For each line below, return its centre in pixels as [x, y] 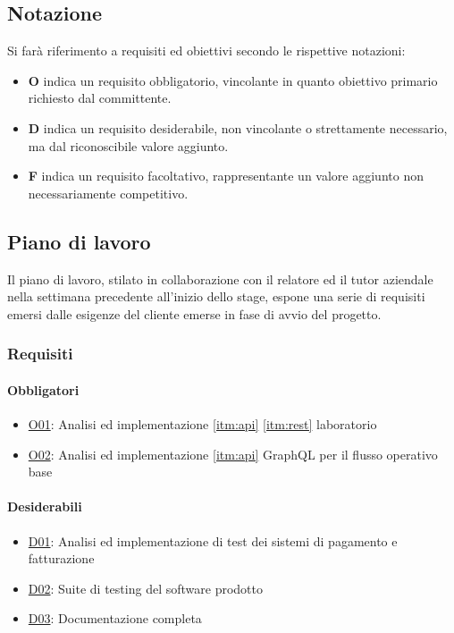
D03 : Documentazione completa [115, 618]
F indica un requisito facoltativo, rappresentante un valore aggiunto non [226, 176]
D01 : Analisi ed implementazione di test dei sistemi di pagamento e [213, 540]
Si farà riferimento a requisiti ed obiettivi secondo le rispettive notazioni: [206, 51]
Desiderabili [45, 506]
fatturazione [61, 558]
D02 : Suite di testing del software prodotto [145, 588]
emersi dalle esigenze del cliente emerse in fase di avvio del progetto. [194, 313]
